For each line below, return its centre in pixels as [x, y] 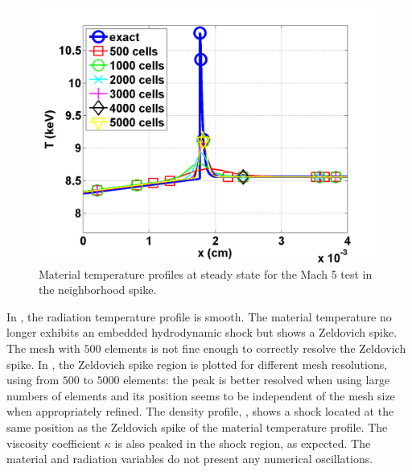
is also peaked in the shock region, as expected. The [243, 443]
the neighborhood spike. [98, 290]
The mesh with [43, 348]
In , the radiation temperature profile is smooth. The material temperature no [199, 316]
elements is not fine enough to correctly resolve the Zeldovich [255, 348]
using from [33, 380]
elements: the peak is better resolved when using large [257, 380]
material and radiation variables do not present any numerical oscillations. [190, 459]
